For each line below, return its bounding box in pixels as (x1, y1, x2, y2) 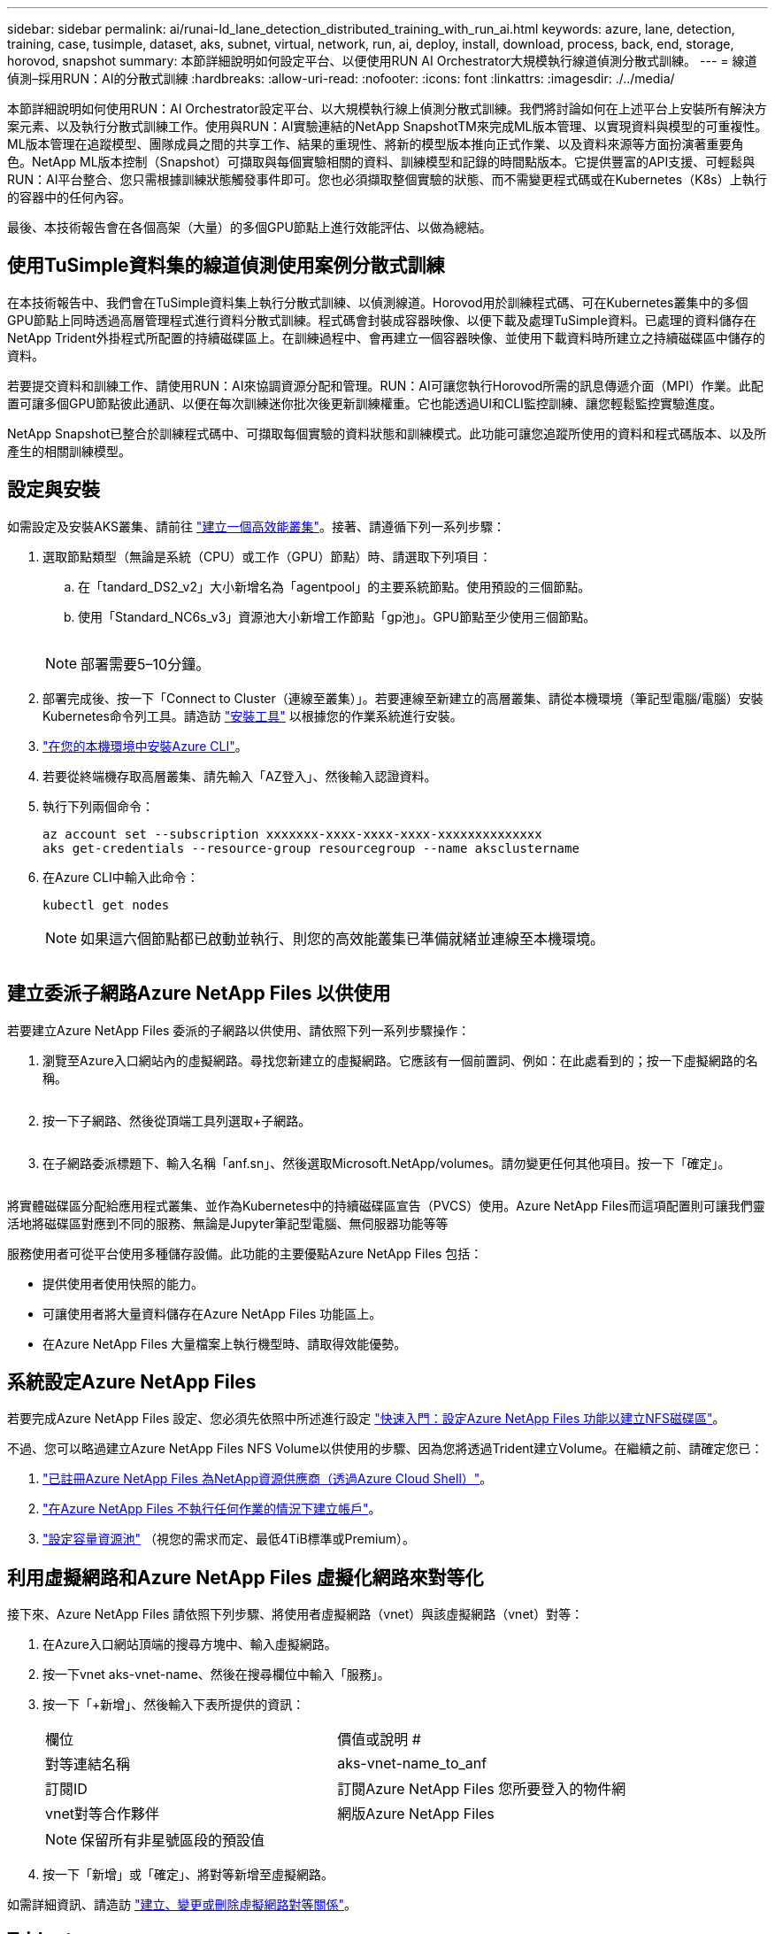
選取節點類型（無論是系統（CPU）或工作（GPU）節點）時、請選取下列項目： (42, 548, 492, 564)
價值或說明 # (337, 1730, 421, 1749)
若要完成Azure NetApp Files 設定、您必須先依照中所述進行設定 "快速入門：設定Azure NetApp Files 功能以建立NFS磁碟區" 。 (7, 1411, 725, 1427)
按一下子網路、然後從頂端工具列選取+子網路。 (42, 1112, 311, 1128)
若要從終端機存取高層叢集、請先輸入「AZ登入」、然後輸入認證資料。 (42, 768, 437, 784)
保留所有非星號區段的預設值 (81, 1831, 265, 1850)
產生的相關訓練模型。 (7, 443, 131, 459)
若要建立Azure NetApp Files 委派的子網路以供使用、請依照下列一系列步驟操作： (7, 1022, 471, 1038)
